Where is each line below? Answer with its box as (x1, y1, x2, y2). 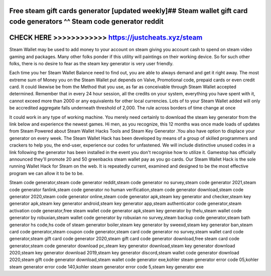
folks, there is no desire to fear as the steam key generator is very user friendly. (9, 60, 174, 66)
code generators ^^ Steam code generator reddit (9, 18, 164, 26)
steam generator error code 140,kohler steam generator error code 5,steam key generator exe (9, 263, 204, 269)
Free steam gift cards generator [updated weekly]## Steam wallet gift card (9, 7, 248, 15)
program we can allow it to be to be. (9, 170, 84, 176)
